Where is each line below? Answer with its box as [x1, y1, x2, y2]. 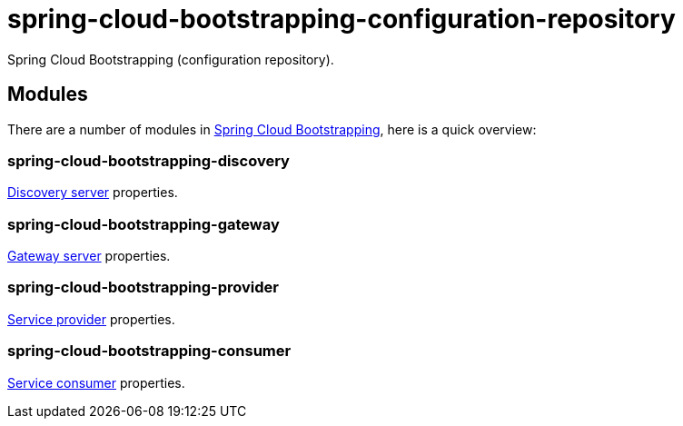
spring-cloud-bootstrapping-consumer [7, 342, 292, 361]
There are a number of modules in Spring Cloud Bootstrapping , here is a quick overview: [7, 121, 537, 137]
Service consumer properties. [7, 374, 185, 391]
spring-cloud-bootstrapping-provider [7, 278, 279, 297]
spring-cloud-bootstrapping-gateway [7, 214, 280, 233]
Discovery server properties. [7, 184, 178, 201]
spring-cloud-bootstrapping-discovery [7, 151, 290, 170]
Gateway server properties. [7, 248, 171, 264]
